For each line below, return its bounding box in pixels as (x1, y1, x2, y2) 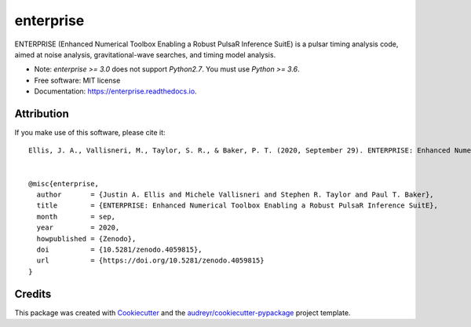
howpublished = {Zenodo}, (36, 234, 137, 243)
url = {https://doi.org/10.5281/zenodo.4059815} (36, 256, 265, 265)
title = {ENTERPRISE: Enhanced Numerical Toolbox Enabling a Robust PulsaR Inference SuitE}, (36, 201, 439, 210)
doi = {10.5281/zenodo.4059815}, (36, 244, 203, 254)
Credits (14, 287, 52, 300)
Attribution (14, 107, 70, 120)
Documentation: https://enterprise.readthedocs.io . (34, 86, 197, 96)
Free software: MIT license (34, 75, 121, 85)
